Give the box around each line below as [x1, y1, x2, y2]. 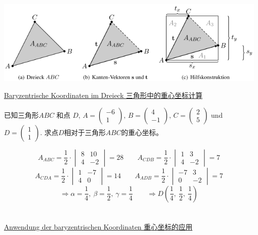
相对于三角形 [64, 127, 106, 137]
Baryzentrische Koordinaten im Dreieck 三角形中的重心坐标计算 [4, 90, 202, 100]
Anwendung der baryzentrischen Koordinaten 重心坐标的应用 [4, 221, 193, 232]
